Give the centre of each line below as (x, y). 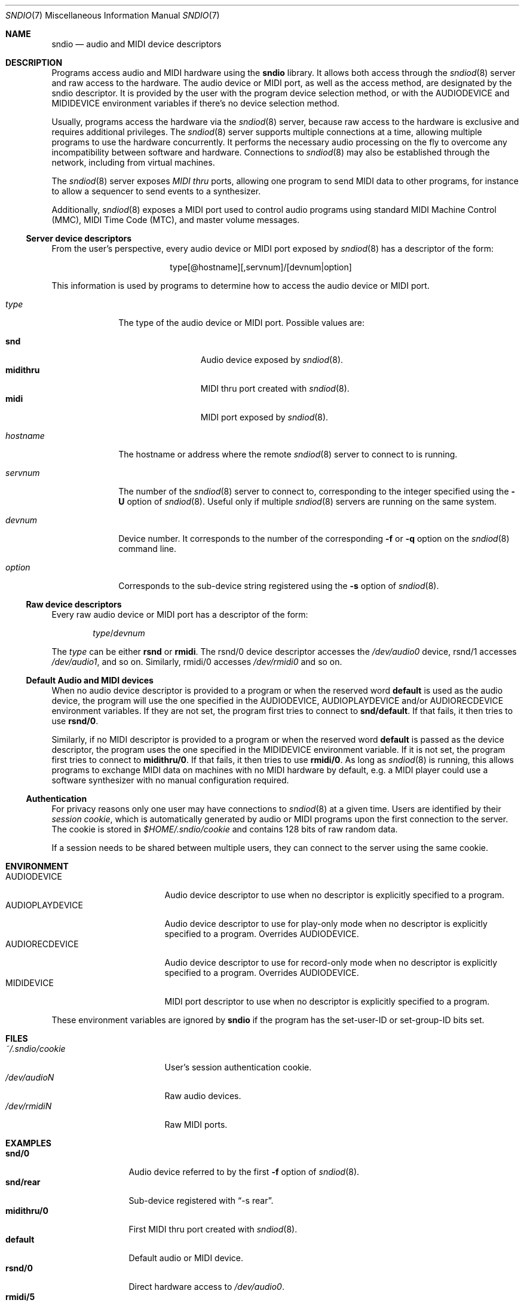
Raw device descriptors (74, 604)
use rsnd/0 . (75, 721)
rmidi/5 (20, 1297)
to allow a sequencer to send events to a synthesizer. (156, 191)
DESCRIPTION (34, 62)
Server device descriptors (79, 238)
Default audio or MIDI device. (186, 1258)
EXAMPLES (28, 1143)
